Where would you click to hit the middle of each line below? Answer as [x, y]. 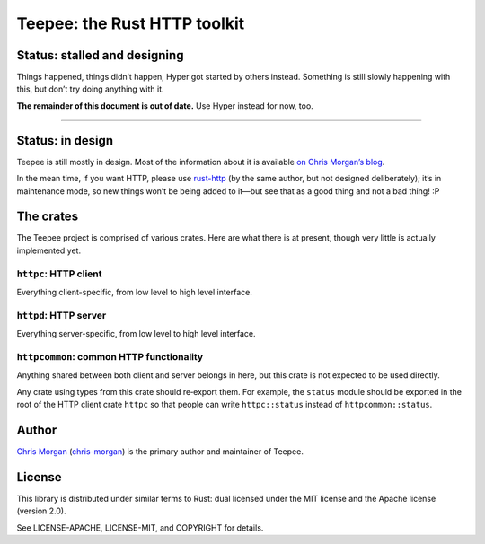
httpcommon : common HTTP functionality [110, 356]
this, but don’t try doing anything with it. [91, 89]
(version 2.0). [41, 511]
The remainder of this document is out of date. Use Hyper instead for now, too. [165, 105]
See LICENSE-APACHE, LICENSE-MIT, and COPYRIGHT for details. [140, 527]
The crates [48, 217]
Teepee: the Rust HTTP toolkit [131, 23]
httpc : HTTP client [59, 274]
